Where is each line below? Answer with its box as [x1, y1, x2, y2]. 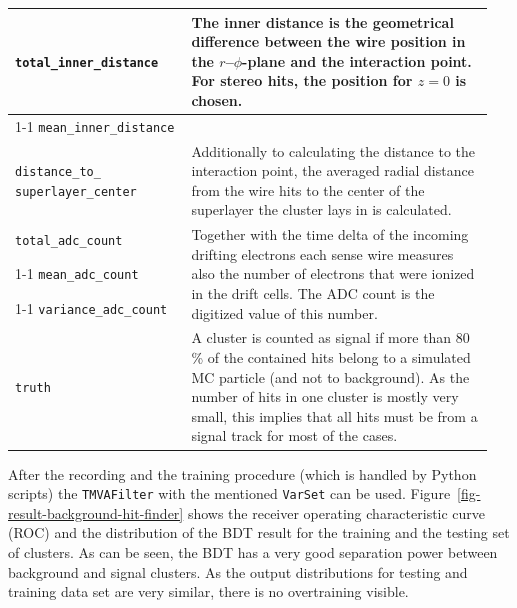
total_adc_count [15, 234, 123, 248]
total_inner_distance [15, 55, 159, 70]
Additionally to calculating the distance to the [191, 140, 475, 161]
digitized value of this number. [191, 302, 378, 323]
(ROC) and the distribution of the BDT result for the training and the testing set [8, 522, 510, 543]
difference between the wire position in [191, 31, 466, 52]
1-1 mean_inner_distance [15, 115, 175, 136]
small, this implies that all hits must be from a [191, 405, 478, 426]
